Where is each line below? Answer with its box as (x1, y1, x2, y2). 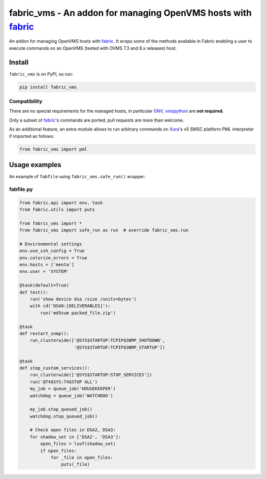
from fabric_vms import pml (19, 146, 87, 152)
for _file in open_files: (50, 455, 113, 460)
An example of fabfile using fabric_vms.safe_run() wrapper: (9, 174, 146, 180)
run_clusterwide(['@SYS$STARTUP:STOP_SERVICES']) (30, 372, 152, 378)
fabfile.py (9, 186, 33, 192)
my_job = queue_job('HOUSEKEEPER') (30, 386, 116, 391)
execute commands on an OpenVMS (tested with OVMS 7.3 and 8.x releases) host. (9, 45, 177, 51)
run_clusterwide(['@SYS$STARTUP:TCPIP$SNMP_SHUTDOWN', (30, 338, 165, 343)
